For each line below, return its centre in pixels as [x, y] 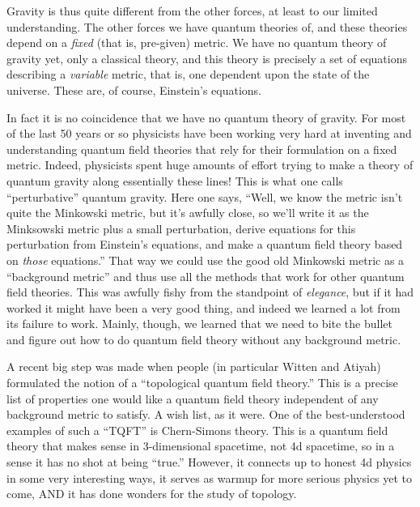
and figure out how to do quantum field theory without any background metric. [204, 339]
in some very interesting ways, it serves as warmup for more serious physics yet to [210, 477]
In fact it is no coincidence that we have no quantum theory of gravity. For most [206, 117]
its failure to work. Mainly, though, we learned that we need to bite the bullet [199, 324]
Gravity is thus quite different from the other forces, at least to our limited [192, 11]
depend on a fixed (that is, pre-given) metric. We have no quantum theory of [197, 43]
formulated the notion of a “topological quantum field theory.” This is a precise [202, 383]
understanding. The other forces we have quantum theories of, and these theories [207, 26]
